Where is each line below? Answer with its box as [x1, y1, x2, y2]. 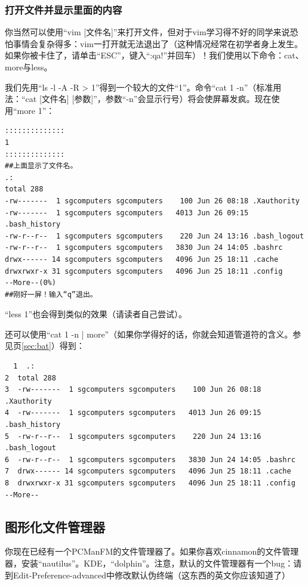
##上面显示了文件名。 [5, 162, 78, 171]
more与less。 [5, 61, 53, 73]
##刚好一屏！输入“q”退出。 [5, 290, 97, 299]
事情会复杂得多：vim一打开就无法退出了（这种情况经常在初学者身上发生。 [13, 37, 303, 49]
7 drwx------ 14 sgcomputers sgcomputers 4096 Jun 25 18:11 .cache [5, 467, 291, 476]
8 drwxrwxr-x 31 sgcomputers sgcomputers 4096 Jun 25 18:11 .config [5, 479, 295, 487]
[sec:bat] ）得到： [21, 339, 85, 352]
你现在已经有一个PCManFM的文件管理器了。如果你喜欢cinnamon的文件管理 [5, 545, 299, 558]
